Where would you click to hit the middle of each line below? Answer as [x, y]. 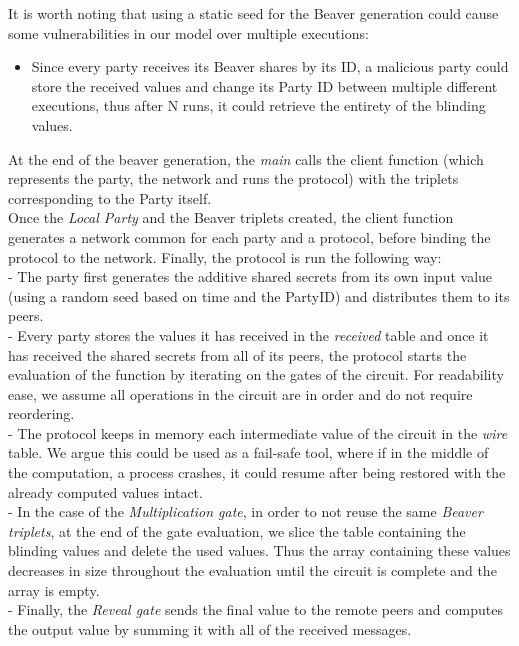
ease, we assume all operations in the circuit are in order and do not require [240, 393]
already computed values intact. [105, 491]
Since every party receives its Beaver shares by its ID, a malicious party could [270, 66]
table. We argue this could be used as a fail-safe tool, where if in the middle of [248, 452]
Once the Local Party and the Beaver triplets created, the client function [231, 217]
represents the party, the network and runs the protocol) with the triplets [233, 178]
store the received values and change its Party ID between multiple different [264, 85]
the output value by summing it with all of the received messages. [210, 628]
